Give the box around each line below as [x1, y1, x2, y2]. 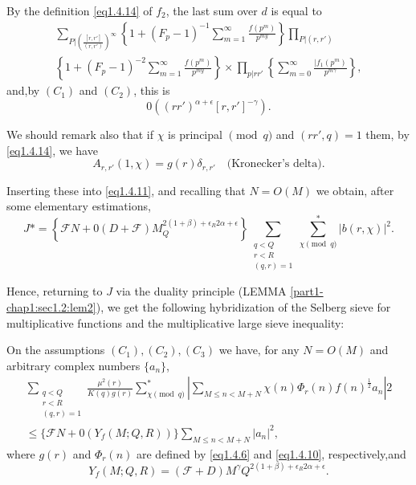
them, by [365, 126, 410, 142]
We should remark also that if [6, 126, 154, 142]
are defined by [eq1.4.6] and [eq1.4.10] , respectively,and [136, 445, 406, 462]
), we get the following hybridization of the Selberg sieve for [96, 298, 391, 315]
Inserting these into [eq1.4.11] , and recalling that [6, 181, 246, 198]
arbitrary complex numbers [6, 357, 141, 373]
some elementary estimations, [6, 198, 151, 214]
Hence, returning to [6, 283, 103, 300]
